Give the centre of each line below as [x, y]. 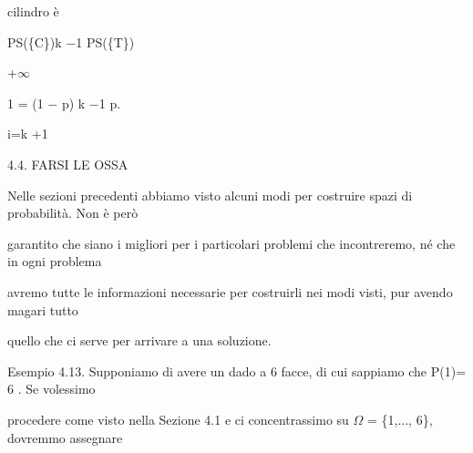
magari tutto [43, 309]
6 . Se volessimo [51, 389]
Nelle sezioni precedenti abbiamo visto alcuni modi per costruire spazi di [210, 195]
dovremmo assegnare [65, 437]
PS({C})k [35, 41]
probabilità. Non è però [73, 213]
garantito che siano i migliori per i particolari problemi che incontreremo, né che [231, 243]
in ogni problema [55, 261]
